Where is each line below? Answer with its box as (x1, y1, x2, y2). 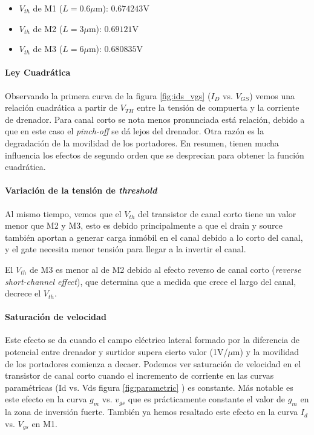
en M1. (31, 417, 57, 430)
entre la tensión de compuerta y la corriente (137, 101, 299, 114)
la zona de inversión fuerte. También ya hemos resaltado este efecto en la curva (5, 405, 298, 418)
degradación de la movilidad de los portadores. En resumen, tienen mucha (5, 136, 279, 149)
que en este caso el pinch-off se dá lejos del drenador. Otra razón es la (5, 125, 264, 137)
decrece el (5, 287, 41, 299)
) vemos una (249, 89, 295, 102)
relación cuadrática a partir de (5, 101, 118, 114)
